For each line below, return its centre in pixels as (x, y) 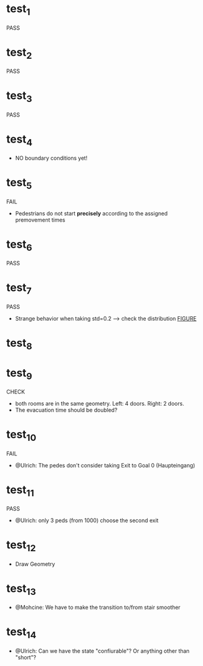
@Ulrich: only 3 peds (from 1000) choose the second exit (87, 520)
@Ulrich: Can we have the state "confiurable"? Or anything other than (102, 651)
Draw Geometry (35, 564)
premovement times (40, 220)
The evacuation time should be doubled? (66, 410)
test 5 (19, 183)
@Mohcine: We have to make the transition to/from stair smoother (98, 607)
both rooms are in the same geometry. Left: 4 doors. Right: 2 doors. (99, 404)
